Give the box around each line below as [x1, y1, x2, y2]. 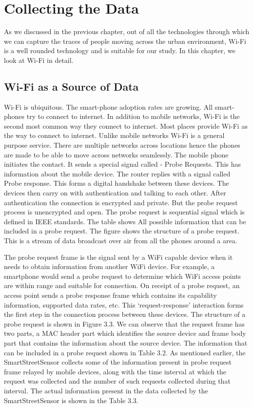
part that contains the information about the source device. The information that [4, 337, 248, 348]
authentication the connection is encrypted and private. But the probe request [4, 197, 238, 207]
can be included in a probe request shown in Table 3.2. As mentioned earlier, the [4, 347, 246, 357]
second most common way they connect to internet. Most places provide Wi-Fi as [4, 120, 248, 131]
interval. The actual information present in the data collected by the [4, 385, 208, 395]
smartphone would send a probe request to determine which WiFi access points [4, 271, 241, 281]
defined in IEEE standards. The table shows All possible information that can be [4, 216, 246, 226]
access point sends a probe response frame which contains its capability [4, 290, 217, 300]
